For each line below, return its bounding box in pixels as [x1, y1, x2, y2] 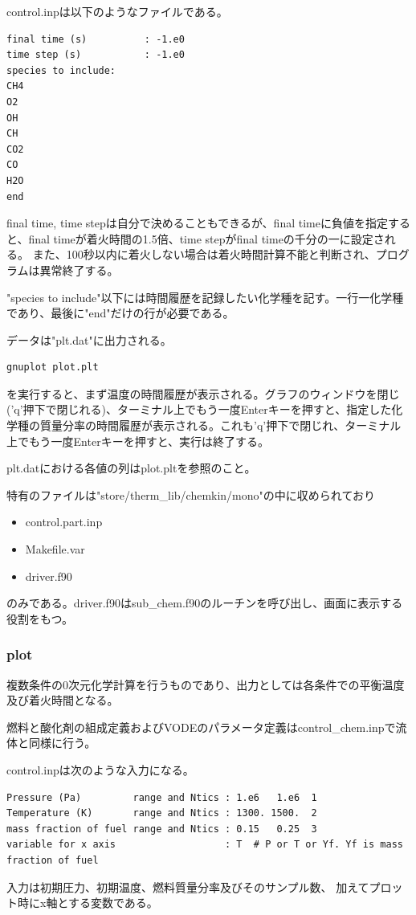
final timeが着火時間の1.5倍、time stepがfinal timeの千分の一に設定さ [28, 230, 385, 247]
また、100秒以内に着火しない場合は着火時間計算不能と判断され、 [32, 246, 376, 263]
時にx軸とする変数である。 [17, 894, 158, 911]
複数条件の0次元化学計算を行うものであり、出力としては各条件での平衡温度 [6, 676, 405, 692]
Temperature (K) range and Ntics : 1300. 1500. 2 [6, 807, 317, 819]
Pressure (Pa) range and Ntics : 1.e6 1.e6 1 [6, 791, 317, 803]
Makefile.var [25, 541, 85, 558]
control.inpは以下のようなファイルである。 [6, 3, 228, 19]
